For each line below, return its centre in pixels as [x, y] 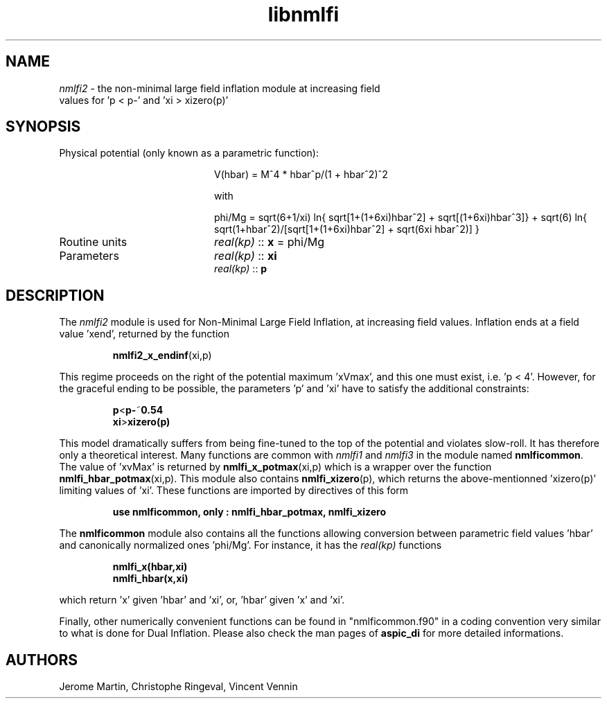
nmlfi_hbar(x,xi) [150, 579]
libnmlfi [303, 15]
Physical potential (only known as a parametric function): [189, 153]
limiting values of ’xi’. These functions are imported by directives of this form [234, 491]
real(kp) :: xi [245, 256]
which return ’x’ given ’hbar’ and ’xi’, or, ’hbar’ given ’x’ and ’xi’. [202, 600]
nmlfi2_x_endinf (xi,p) [162, 355]
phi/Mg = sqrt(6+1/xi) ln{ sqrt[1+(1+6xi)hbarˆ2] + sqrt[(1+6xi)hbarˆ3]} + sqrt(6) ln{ [401, 218]
